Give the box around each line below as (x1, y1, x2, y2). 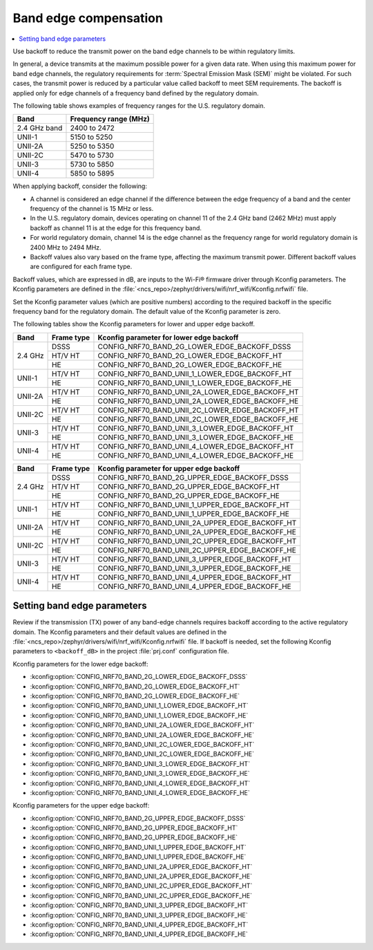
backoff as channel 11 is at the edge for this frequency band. (30, 223, 202, 232)
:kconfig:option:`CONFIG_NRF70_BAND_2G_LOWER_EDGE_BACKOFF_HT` (30, 682, 240, 691)
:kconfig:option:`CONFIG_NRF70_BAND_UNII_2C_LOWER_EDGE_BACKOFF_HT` (30, 740, 255, 748)
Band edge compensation (12, 10, 164, 26)
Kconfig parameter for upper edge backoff (97, 463, 240, 473)
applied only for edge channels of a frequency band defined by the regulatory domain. (12, 89, 259, 97)
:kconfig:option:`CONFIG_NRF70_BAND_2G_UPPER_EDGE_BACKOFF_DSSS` (30, 814, 246, 822)
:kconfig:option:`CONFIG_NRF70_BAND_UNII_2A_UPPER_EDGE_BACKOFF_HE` (30, 872, 252, 881)
